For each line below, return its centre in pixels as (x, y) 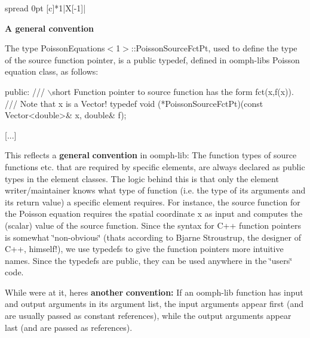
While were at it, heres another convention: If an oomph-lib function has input (154, 292)
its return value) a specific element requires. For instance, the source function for (153, 202)
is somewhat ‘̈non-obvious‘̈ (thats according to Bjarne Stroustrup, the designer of (153, 237)
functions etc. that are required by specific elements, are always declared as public (155, 166)
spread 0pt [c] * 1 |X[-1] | (45, 8)
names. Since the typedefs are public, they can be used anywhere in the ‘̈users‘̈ (149, 260)
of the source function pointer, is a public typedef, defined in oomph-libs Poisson (152, 59)
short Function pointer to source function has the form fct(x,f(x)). (173, 91)
